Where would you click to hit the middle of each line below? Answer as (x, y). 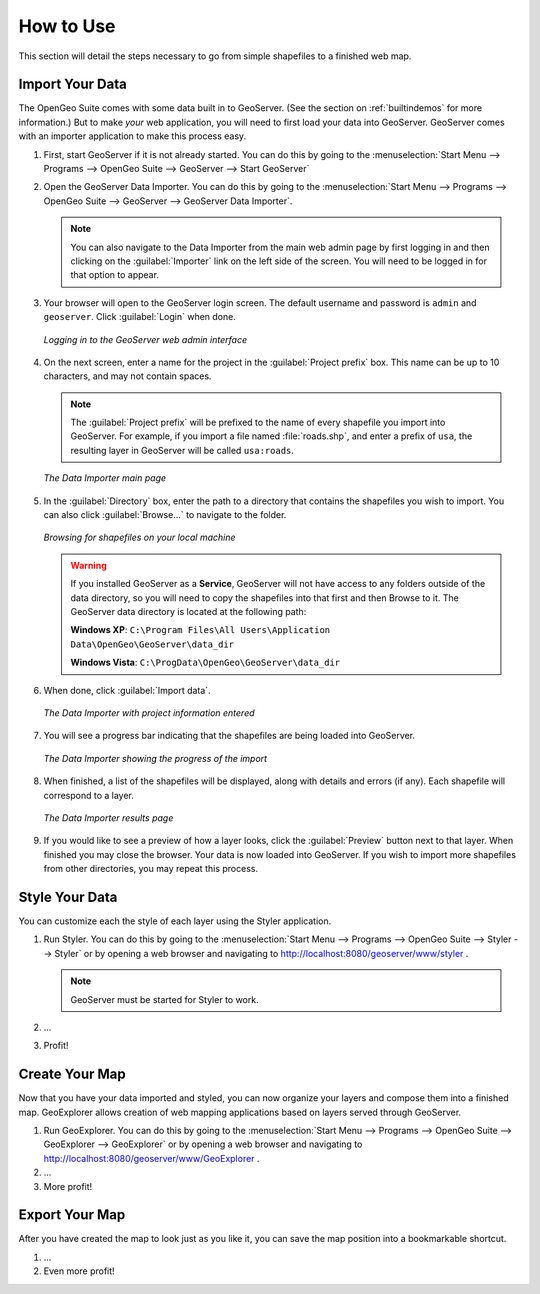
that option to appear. (115, 275)
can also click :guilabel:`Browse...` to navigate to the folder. (165, 515)
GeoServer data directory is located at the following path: (188, 611)
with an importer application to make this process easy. (132, 136)
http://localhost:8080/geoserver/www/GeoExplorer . (151, 1158)
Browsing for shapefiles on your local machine (139, 537)
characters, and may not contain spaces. (127, 376)
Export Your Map (72, 1215)
